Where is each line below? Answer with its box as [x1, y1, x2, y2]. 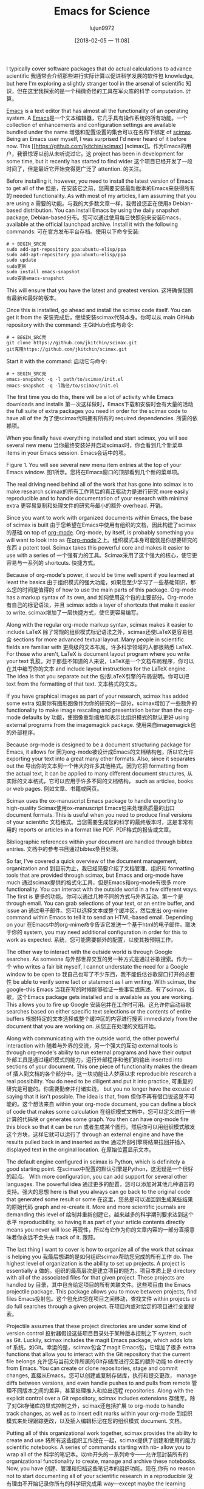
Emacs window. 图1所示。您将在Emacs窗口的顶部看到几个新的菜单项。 [6, 468, 183, 475]
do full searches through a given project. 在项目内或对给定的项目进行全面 [6, 1303, 189, 1310]
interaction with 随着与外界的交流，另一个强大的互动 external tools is [6, 1041, 178, 1049]
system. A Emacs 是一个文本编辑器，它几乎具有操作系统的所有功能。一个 [6, 114, 188, 121]
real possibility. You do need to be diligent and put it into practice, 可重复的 [6, 1077, 193, 1085]
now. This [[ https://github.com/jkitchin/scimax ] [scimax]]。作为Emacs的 [6, 142, 186, 149]
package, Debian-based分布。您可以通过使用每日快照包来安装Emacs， [6, 214, 185, 221]
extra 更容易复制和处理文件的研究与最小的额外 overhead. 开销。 [6, 502, 166, 509]
